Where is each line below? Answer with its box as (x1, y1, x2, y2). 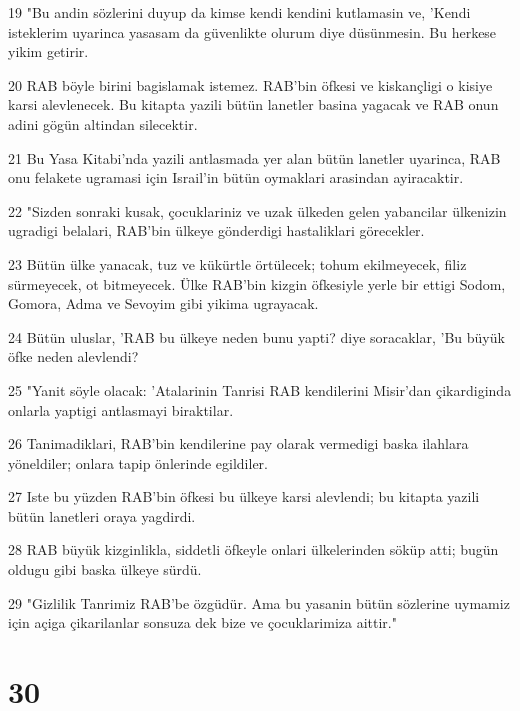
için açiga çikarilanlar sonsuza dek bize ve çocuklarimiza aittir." (8, 612, 397, 633)
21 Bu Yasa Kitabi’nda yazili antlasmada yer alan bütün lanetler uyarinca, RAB (8, 147, 501, 168)
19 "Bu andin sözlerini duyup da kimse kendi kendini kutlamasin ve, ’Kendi (8, 2, 471, 22)
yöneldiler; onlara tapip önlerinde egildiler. (8, 452, 268, 473)
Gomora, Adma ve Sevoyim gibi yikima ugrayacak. (8, 293, 319, 314)
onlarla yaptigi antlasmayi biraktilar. (8, 399, 234, 420)
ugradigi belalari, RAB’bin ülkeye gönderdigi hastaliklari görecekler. (8, 220, 425, 241)
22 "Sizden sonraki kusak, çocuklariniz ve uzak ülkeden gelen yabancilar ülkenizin (8, 200, 507, 221)
